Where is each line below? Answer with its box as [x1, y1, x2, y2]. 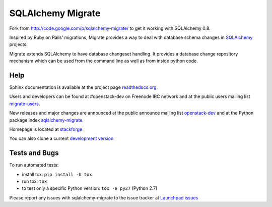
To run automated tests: [9, 162, 59, 168]
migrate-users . [9, 100, 40, 107]
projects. [9, 41, 28, 47]
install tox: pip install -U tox [22, 171, 93, 177]
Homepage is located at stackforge [9, 126, 83, 132]
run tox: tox [22, 178, 47, 184]
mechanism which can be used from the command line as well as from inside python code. [9, 58, 198, 64]
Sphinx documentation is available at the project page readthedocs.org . [9, 84, 158, 90]
